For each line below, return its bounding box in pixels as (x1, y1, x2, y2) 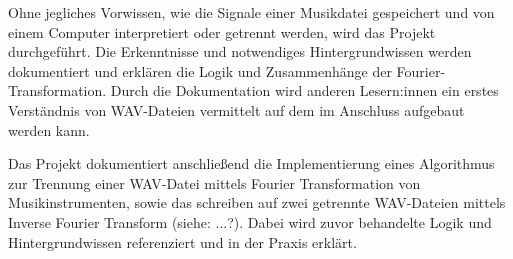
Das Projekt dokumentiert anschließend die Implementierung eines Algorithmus (8, 153, 495, 174)
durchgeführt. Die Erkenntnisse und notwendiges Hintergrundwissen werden (8, 41, 472, 62)
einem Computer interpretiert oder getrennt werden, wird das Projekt (8, 21, 436, 42)
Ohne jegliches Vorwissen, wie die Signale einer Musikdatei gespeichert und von (8, 2, 495, 22)
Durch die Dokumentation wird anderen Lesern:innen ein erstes (110, 80, 499, 101)
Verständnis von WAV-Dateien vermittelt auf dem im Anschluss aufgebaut (8, 99, 465, 120)
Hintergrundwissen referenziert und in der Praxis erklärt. (8, 231, 357, 252)
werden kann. (8, 119, 90, 140)
